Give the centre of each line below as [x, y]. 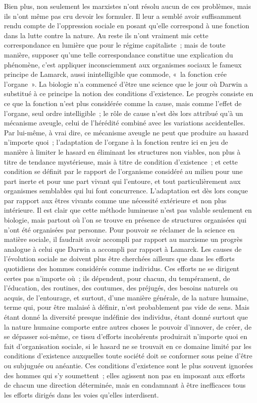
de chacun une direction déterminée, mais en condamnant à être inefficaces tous [125, 385]
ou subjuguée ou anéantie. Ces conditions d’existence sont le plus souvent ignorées [129, 365]
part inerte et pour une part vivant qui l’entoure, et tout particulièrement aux [122, 181]
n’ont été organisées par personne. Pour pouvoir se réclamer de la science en [119, 229]
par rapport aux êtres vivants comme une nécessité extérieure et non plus [115, 200]
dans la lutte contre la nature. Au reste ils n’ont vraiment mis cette [106, 35]
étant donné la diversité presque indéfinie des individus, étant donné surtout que [126, 317]
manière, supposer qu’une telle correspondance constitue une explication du [119, 54]
